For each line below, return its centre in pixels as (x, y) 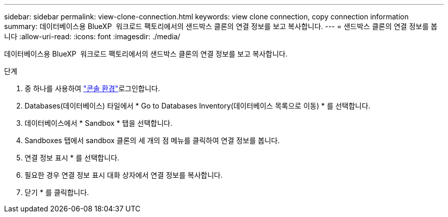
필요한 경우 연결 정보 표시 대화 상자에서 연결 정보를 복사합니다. (124, 175)
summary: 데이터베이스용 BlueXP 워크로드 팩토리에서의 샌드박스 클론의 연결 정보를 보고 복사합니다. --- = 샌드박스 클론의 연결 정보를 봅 (221, 26)
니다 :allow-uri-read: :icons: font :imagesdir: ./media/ (92, 36)
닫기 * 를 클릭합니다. (57, 192)
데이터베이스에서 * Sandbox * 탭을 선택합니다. (98, 123)
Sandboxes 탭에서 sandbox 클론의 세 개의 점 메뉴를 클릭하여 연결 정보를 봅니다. (152, 140)
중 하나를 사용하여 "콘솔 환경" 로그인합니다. (92, 88)
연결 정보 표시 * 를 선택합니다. (72, 158)
